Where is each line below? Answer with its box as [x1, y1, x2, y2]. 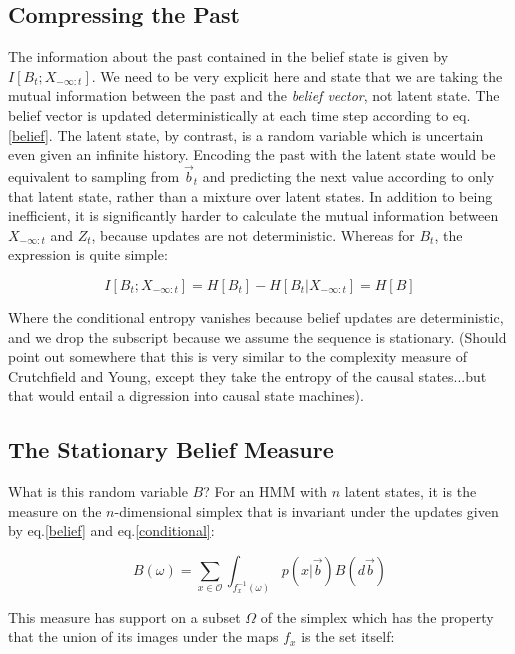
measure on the [8, 500, 102, 521]
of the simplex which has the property [260, 606, 494, 627]
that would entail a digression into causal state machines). [8, 385, 364, 406]
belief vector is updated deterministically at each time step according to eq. [8, 104, 471, 125]
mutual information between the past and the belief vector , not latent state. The [8, 85, 500, 106]
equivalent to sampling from [8, 165, 180, 186]
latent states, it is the [344, 481, 477, 502]
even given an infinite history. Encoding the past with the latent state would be [8, 144, 496, 165]
